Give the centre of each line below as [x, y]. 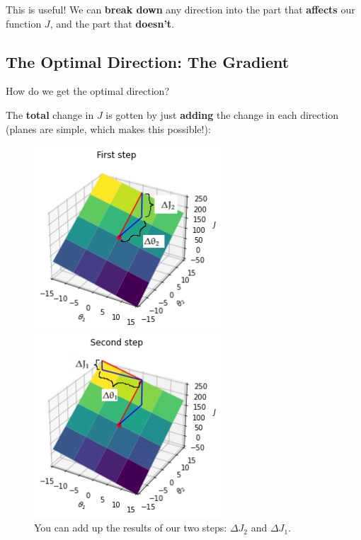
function [24, 23]
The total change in [50, 114]
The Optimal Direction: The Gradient [148, 61]
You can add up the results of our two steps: [131, 528]
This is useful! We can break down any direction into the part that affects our [180, 9]
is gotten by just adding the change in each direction [222, 114]
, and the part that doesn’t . [112, 23]
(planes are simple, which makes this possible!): [108, 128]
